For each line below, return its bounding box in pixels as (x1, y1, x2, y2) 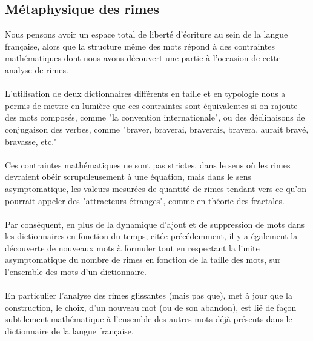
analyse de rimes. (5, 63, 68, 76)
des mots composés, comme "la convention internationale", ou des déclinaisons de (5, 111, 305, 124)
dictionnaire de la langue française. (5, 325, 134, 337)
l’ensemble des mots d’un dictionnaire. (5, 265, 147, 278)
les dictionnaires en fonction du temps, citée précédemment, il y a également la (5, 230, 298, 242)
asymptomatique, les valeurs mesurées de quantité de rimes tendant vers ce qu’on (5, 182, 307, 194)
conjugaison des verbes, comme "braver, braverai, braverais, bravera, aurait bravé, (5, 122, 309, 135)
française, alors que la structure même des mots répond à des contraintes (5, 39, 275, 52)
